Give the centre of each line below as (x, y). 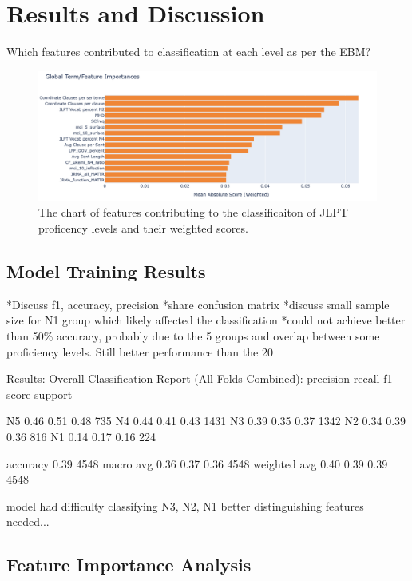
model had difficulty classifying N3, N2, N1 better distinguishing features (185, 505)
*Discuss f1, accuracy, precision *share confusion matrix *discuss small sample (198, 304)
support (53, 394)
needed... (28, 521)
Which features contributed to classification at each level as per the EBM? (189, 52)
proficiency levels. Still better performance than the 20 (140, 351)
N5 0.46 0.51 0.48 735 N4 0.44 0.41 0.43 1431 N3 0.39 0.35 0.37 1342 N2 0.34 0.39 (206, 421)
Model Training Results (106, 271)
